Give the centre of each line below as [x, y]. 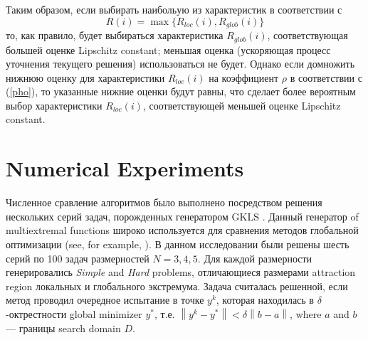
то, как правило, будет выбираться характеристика [115, 35]
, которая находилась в [265, 300]
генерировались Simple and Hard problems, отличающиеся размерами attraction [181, 272]
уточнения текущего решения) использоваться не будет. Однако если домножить [180, 64]
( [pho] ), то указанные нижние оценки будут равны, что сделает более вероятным [181, 91]
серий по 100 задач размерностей [78, 258]
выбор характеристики [54, 105]
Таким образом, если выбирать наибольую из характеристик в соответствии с [174, 9]
